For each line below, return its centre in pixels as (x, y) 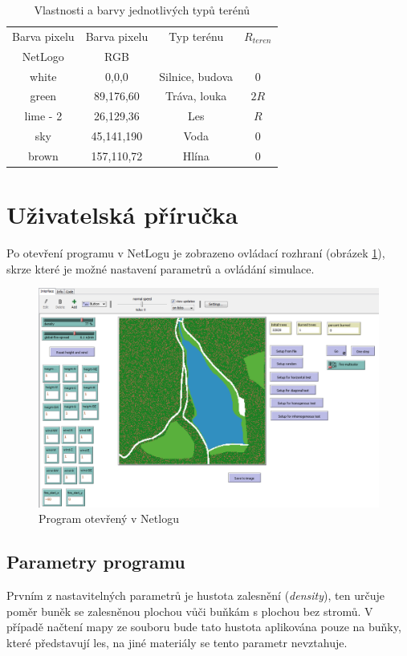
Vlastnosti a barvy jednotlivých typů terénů (142, 10)
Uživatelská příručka (122, 215)
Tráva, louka (196, 96)
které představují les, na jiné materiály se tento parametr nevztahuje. (177, 642)
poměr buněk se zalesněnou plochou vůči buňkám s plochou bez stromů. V (190, 611)
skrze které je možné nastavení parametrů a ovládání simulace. (161, 268)
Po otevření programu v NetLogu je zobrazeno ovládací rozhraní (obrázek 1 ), (196, 253)
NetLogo (43, 56)
